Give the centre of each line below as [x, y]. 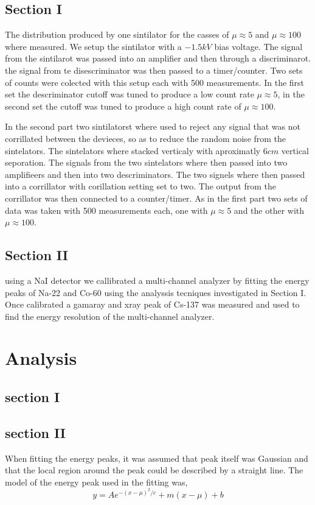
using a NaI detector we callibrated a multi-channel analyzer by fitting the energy [157, 280]
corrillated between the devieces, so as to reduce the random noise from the [146, 138]
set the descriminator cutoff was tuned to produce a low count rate [130, 94]
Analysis [41, 358]
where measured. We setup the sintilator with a [93, 46]
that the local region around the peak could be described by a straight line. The [154, 470]
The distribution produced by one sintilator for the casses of [117, 34]
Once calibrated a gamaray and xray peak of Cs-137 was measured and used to [152, 304]
